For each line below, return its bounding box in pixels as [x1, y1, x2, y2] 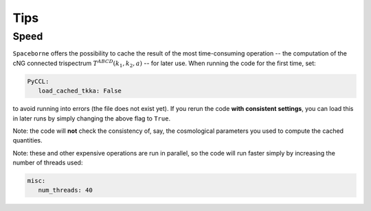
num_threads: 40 [38, 186, 93, 195]
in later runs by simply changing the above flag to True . [12, 114, 171, 123]
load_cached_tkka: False [38, 87, 122, 95]
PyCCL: [27, 77, 49, 85]
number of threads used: [12, 158, 83, 167]
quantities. [12, 136, 43, 145]
